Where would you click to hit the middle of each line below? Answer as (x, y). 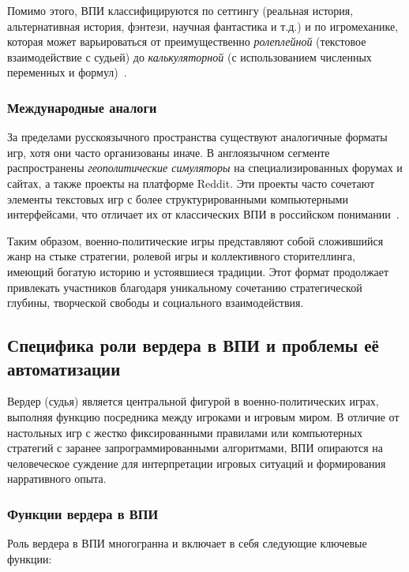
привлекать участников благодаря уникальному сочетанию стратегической (185, 287)
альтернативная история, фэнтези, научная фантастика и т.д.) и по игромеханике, (203, 26)
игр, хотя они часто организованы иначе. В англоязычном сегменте (169, 152)
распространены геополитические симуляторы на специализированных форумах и (205, 168)
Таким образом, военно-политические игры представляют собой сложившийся (195, 240)
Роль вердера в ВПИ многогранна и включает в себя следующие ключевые (187, 543)
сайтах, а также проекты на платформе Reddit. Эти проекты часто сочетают (191, 183)
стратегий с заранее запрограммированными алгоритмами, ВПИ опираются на (195, 448)
